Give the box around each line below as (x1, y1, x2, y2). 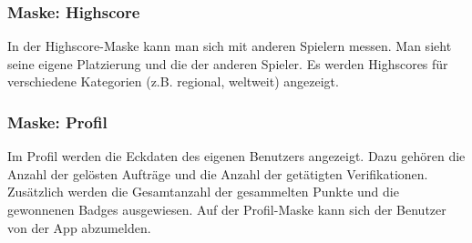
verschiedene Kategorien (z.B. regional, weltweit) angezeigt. (7, 72, 339, 91)
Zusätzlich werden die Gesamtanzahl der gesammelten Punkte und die (7, 182, 399, 201)
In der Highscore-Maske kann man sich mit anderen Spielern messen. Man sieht (7, 36, 452, 56)
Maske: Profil (7, 110, 108, 133)
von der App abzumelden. (7, 218, 151, 237)
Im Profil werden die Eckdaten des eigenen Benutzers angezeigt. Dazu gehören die (7, 147, 466, 166)
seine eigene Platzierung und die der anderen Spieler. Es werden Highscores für (7, 54, 448, 73)
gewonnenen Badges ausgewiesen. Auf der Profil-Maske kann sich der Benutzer (7, 200, 446, 218)
